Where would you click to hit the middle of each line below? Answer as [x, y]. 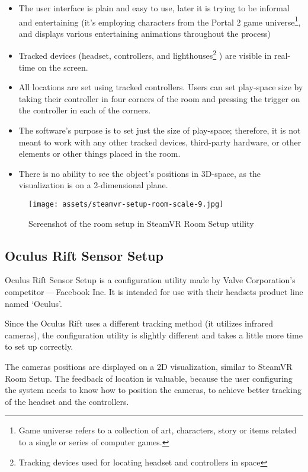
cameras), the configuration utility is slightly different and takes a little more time [154, 335]
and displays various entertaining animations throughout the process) [145, 33]
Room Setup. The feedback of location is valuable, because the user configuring [149, 378]
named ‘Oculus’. [33, 303]
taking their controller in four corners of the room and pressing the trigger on [159, 98]
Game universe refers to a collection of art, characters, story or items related [158, 430]
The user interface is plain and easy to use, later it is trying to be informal [154, 8]
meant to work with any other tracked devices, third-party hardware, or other [160, 142]
